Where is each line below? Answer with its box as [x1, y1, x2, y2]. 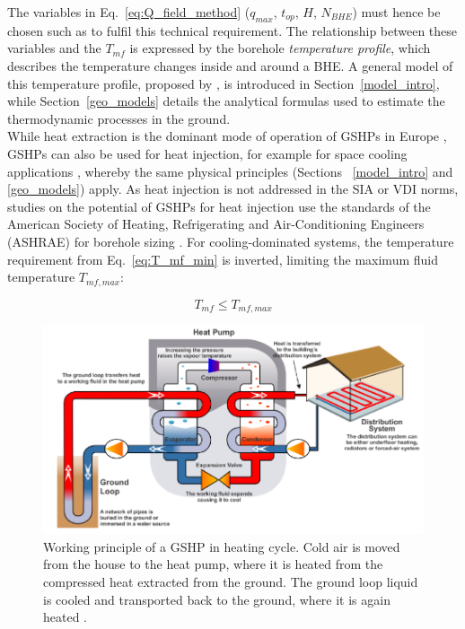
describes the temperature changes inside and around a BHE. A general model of [7, 56, 453, 74]
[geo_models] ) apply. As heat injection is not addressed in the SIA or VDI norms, [7, 179, 459, 198]
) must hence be [352, 3, 441, 21]
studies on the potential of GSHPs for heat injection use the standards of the [7, 197, 431, 215]
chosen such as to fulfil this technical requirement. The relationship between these [7, 21, 458, 39]
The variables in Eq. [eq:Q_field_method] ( [7, 3, 250, 21]
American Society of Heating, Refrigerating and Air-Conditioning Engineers [7, 214, 425, 233]
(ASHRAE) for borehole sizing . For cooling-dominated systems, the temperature [7, 232, 454, 250]
